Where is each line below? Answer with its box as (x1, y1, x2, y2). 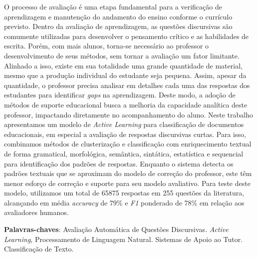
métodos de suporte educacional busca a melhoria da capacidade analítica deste (4, 99, 248, 109)
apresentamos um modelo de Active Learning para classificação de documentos (4, 119, 244, 129)
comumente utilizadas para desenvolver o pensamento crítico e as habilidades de (4, 30, 249, 41)
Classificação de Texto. (4, 243, 74, 254)
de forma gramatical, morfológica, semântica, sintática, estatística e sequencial (4, 148, 244, 158)
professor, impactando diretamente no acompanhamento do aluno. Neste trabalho (4, 109, 253, 119)
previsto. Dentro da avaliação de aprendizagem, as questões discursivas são (4, 21, 233, 31)
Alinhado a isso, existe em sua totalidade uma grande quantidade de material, (4, 60, 243, 70)
